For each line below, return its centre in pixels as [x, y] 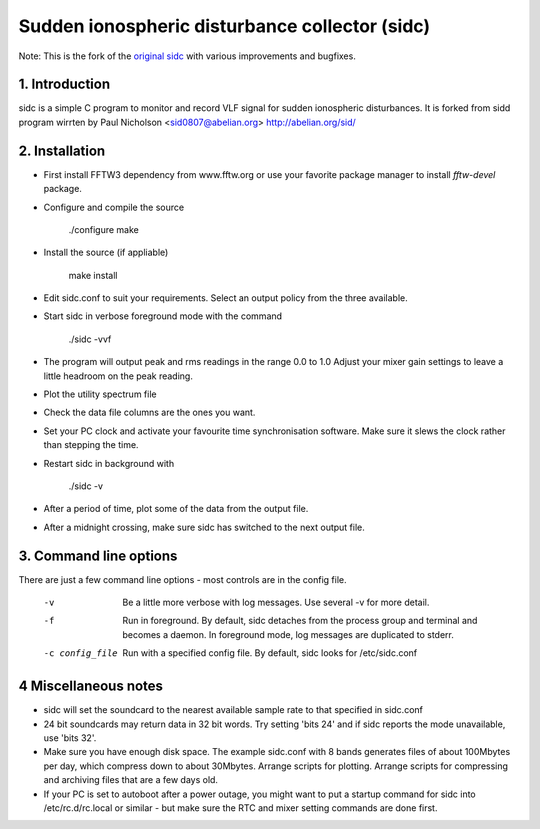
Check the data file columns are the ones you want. [149, 412]
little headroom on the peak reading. [118, 376]
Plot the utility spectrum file [100, 394]
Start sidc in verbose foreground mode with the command [163, 316]
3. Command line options [98, 555]
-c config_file [81, 653]
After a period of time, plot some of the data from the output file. [176, 509]
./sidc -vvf [90, 339]
